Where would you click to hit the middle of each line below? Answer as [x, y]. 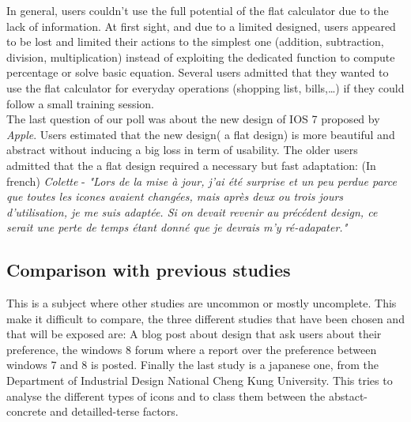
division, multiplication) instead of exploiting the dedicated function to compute [201, 57]
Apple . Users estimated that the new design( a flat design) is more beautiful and [201, 134]
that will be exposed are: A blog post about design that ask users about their [194, 334]
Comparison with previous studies [149, 270]
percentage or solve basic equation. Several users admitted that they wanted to [198, 72]
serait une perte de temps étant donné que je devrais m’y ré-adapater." [177, 227]
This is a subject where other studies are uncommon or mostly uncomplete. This [202, 303]
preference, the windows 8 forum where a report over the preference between [192, 349]
